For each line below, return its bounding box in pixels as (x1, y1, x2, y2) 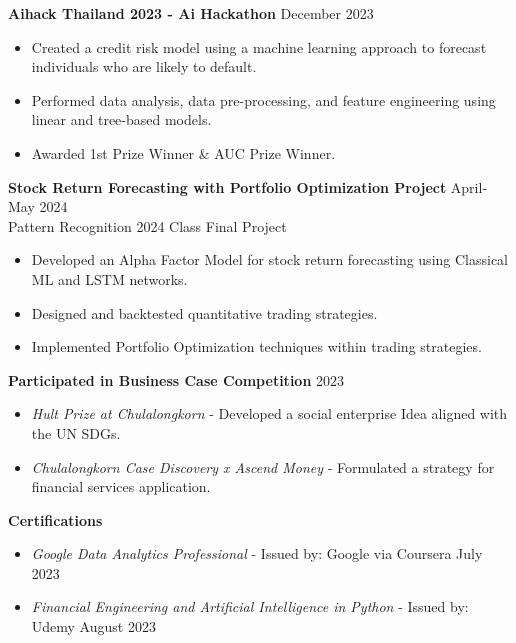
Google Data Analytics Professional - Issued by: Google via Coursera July (31, 543, 483, 564)
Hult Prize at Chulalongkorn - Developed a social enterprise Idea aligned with (31, 403, 508, 424)
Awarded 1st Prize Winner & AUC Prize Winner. (31, 142, 336, 163)
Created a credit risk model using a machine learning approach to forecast (31, 36, 487, 57)
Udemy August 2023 (31, 616, 156, 637)
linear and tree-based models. (31, 109, 212, 130)
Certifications (8, 509, 103, 530)
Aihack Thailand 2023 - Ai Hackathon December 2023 (8, 3, 374, 23)
